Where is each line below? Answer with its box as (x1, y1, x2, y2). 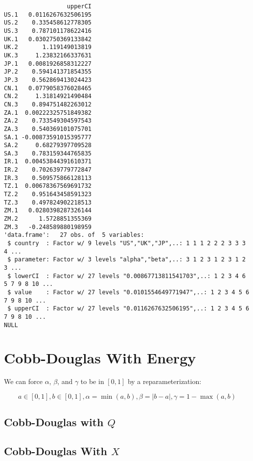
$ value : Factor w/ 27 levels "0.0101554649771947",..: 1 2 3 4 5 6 (7, 288, 250, 296)
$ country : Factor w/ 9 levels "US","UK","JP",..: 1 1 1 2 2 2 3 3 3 (7, 240, 246, 247)
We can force (4, 376, 43, 386)
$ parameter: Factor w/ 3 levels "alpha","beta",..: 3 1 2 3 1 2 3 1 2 (7, 256, 246, 263)
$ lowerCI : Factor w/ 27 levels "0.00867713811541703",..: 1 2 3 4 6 (7, 272, 246, 280)
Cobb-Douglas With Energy (4, 348, 196, 368)
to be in (80, 376, 104, 386)
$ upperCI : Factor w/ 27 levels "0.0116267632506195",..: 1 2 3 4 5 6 (7, 305, 250, 312)
